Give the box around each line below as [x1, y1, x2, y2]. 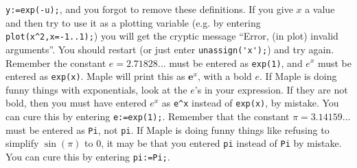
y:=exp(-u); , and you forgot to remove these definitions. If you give [5, 2, 293, 16]
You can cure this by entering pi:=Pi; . [5, 150, 170, 164]
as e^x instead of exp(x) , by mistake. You [161, 96, 339, 110]
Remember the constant [5, 55, 106, 70]
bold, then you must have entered [5, 96, 147, 110]
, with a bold [197, 69, 252, 83]
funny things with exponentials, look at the [5, 82, 187, 96]
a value [305, 2, 335, 16]
